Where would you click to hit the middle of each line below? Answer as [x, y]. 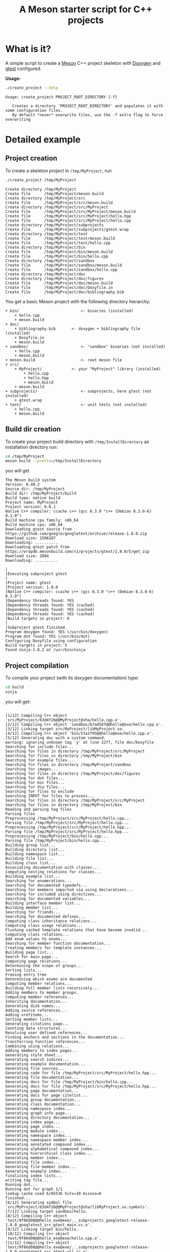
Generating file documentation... [42, 1077]
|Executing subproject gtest [36, 574]
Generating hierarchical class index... [49, 1153]
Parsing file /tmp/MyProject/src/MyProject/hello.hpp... [67, 832]
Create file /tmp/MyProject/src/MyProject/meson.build [71, 211]
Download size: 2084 [27, 556]
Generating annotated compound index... [49, 1144]
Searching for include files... [40, 747]
